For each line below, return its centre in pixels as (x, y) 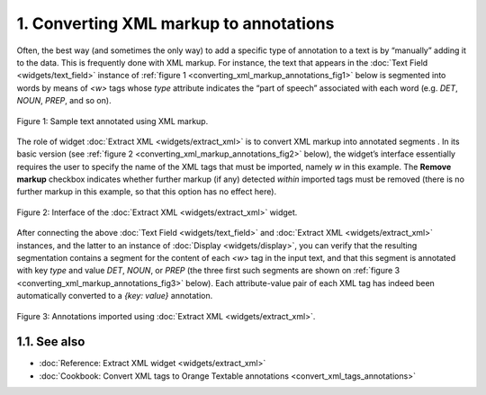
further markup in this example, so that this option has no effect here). (147, 192)
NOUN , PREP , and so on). (64, 101)
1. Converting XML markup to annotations (175, 23)
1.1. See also (51, 342)
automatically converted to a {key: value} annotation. (115, 296)
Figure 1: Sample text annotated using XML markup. (112, 121)
